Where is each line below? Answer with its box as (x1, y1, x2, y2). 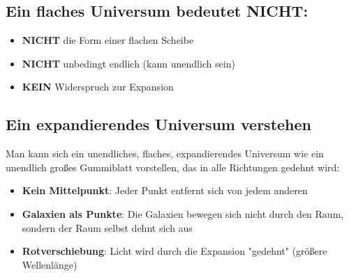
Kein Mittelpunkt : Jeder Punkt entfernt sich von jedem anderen (22, 183, 308, 198)
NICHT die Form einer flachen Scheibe (22, 33, 194, 47)
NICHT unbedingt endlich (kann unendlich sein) (22, 56, 235, 70)
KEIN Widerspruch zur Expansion (22, 79, 174, 94)
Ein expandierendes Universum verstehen (6, 113, 312, 135)
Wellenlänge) (22, 257, 77, 271)
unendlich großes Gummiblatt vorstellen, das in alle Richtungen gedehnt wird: (6, 159, 340, 174)
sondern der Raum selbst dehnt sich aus (22, 220, 193, 235)
